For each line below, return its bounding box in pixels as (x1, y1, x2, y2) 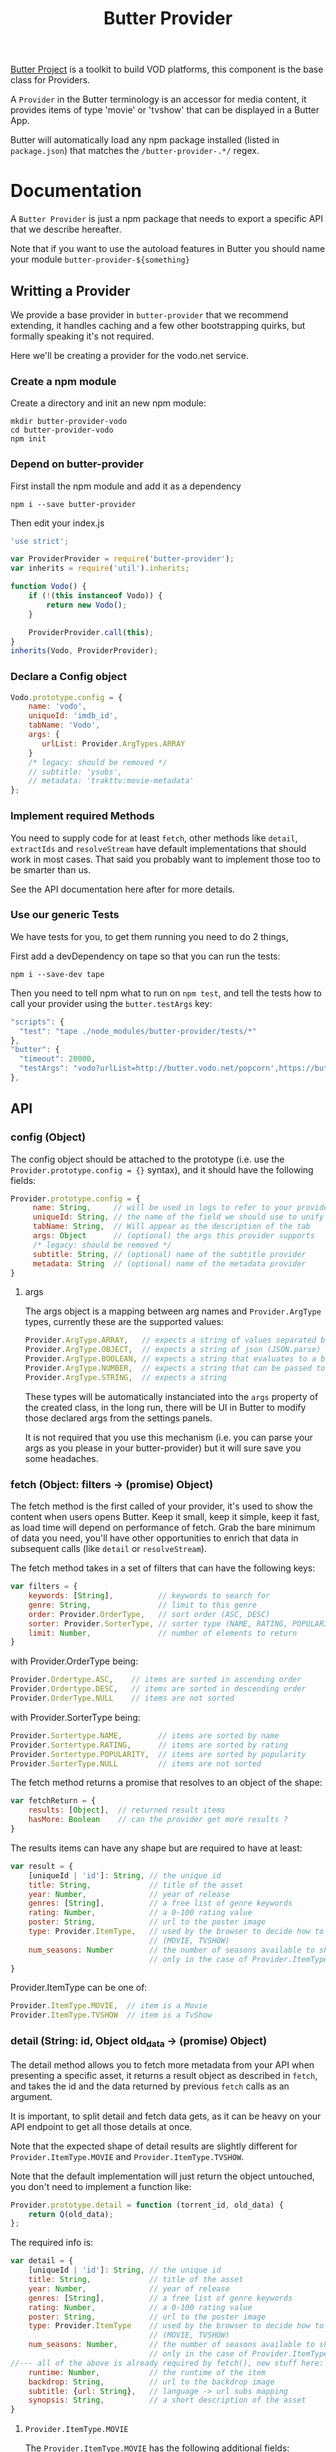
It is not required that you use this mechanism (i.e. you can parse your (24, 1431, 313, 1443)
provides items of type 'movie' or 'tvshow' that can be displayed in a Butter (10, 104, 320, 116)
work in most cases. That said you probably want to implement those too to (10, 853, 321, 865)
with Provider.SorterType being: (10, 1711, 141, 1723)
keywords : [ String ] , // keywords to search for (28, 1591, 271, 1601)
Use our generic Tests (10, 908, 120, 922)
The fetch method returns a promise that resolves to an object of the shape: (10, 1777, 323, 1789)
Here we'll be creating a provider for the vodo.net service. (10, 349, 249, 361)
